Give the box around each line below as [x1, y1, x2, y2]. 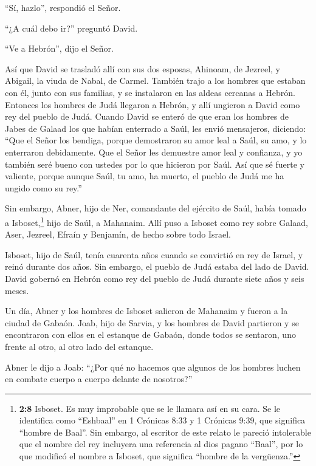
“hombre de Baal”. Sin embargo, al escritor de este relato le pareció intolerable [19, 425, 311, 438]
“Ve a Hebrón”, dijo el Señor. [5, 42, 114, 55]
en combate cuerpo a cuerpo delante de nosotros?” [5, 372, 193, 385]
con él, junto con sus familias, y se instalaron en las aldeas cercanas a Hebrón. [5, 86, 295, 98]
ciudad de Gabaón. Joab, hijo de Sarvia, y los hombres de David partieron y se [5, 316, 299, 329]
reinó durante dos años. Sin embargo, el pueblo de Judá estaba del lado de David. [5, 260, 309, 273]
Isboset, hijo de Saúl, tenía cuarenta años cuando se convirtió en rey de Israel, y [5, 248, 303, 261]
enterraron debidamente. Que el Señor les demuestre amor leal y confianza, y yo [5, 145, 303, 158]
